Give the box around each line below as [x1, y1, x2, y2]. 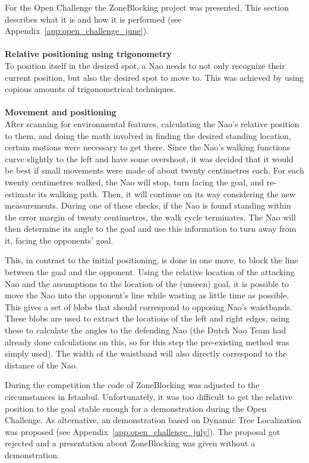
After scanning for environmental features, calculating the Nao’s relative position [5, 117, 299, 130]
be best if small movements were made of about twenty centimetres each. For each [5, 164, 304, 177]
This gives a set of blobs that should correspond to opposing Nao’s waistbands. [5, 300, 293, 313]
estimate [5, 187, 36, 200]
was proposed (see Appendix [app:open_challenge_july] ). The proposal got [5, 425, 280, 437]
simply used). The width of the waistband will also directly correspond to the [5, 347, 287, 360]
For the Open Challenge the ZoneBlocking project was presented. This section [5, 1, 289, 13]
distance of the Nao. [5, 358, 78, 371]
